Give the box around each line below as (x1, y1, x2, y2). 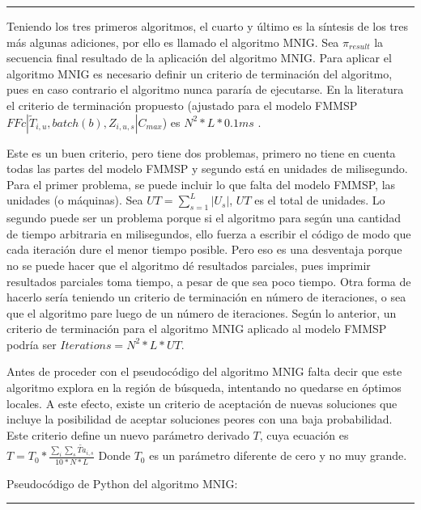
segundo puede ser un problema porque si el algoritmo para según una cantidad (6, 209, 402, 226)
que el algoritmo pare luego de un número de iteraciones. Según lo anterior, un (6, 304, 397, 321)
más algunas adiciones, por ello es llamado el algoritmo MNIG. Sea (6, 33, 339, 50)
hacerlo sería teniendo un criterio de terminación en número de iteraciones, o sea (6, 289, 406, 306)
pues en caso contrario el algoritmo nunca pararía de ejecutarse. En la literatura (6, 81, 404, 98)
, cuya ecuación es (259, 426, 349, 443)
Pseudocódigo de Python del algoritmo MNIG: (6, 474, 238, 491)
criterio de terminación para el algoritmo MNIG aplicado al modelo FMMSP (6, 320, 387, 337)
